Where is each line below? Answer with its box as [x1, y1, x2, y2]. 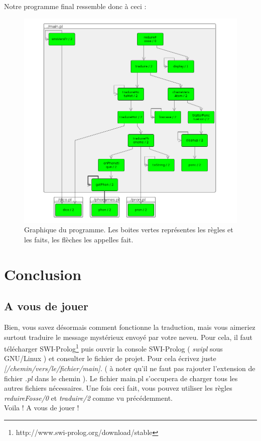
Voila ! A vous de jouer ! [4, 402, 79, 413]
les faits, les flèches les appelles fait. [24, 234, 134, 244]
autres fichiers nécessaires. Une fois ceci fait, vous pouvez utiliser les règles [4, 383, 232, 393]
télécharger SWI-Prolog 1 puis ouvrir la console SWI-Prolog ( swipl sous [4, 342, 223, 354]
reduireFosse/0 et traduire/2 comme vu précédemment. [4, 392, 173, 403]
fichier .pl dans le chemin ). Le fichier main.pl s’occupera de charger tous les [4, 373, 238, 383]
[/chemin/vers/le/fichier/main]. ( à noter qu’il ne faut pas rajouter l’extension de [4, 363, 255, 374]
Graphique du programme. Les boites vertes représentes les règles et [24, 224, 233, 235]
